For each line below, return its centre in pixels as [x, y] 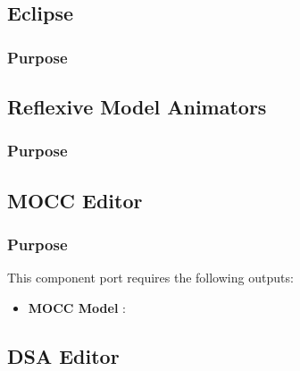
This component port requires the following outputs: [150, 278]
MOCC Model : [77, 307]
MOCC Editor [75, 200]
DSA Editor [63, 355]
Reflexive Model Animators [137, 107]
